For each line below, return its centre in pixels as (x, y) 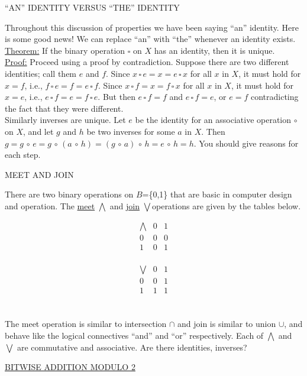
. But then (117, 97)
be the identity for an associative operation (213, 120)
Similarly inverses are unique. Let (65, 120)
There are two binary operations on (69, 194)
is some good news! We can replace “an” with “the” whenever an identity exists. (150, 39)
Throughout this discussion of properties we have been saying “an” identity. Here (152, 27)
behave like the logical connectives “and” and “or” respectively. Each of (134, 335)
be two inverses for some (131, 131)
